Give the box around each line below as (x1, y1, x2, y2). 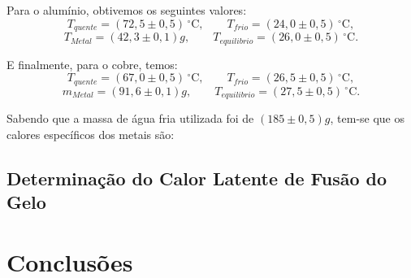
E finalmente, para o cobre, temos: (6, 55, 178, 72)
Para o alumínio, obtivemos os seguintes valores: (6, 2, 247, 18)
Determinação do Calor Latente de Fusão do (6, 165, 387, 190)
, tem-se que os (330, 110, 405, 126)
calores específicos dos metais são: (6, 125, 175, 142)
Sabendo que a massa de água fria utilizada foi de (6, 110, 254, 126)
